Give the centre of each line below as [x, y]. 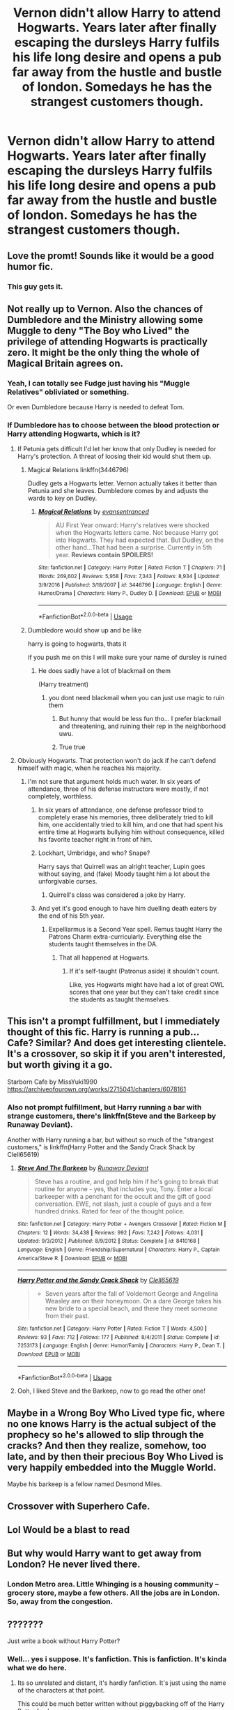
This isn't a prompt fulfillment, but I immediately [114, 1021]
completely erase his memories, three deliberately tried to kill [126, 817]
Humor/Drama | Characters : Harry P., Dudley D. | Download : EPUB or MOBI [130, 593]
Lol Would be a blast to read [69, 1530]
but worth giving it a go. [60, 1065]
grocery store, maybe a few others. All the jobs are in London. [114, 1593]
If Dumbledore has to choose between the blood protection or [114, 425]
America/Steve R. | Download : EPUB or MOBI [72, 1258]
